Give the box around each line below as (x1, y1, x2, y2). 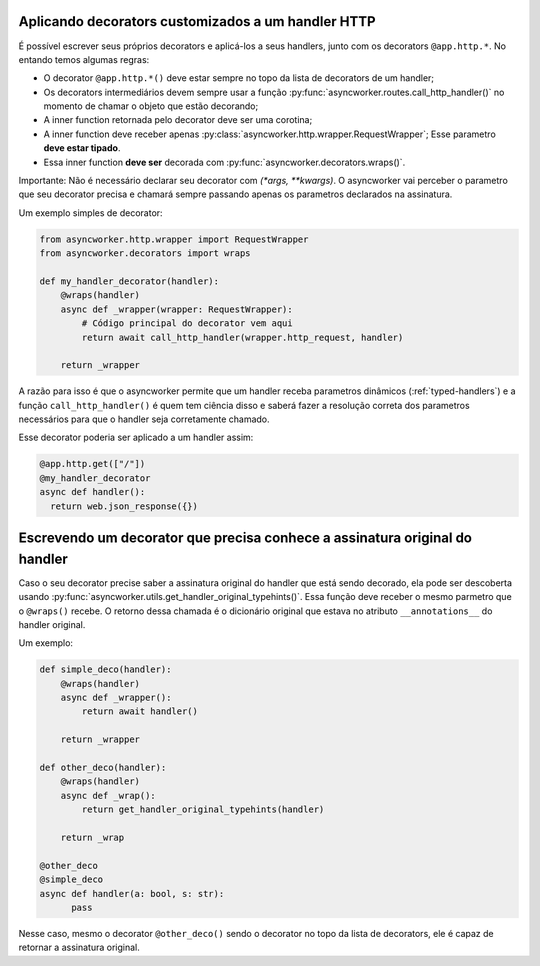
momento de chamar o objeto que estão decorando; (43, 100, 259, 112)
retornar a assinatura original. (18, 941, 140, 954)
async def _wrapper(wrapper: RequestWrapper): (60, 303, 294, 315)
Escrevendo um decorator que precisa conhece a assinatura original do (18, 530, 473, 547)
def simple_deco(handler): (39, 664, 172, 675)
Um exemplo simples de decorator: (18, 206, 164, 219)
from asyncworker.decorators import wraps (39, 248, 251, 259)
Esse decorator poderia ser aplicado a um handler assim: (18, 431, 254, 444)
